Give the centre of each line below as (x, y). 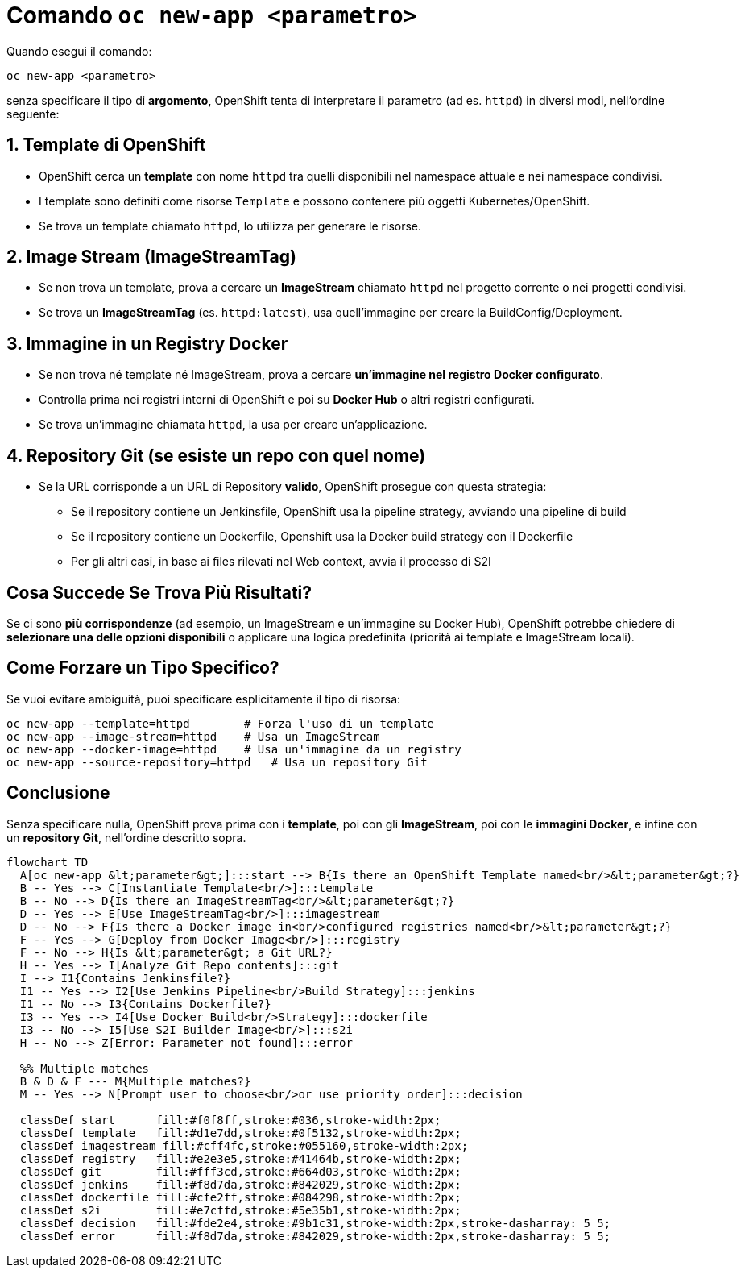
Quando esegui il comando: (79, 51)
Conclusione (58, 793)
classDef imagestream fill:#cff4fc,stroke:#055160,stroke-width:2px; (244, 1145)
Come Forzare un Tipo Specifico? (143, 668)
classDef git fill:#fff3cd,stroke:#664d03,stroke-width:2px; (240, 1171)
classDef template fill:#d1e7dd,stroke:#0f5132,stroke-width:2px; (240, 1133)
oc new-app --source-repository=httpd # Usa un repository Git (217, 762)
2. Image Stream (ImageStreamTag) (151, 257)
